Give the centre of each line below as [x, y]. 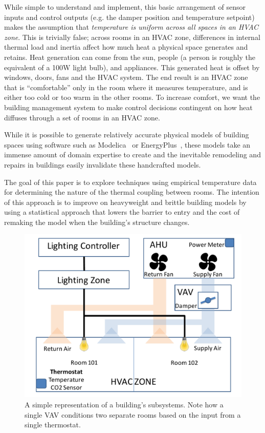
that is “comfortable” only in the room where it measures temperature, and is [126, 87]
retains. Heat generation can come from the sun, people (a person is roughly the [130, 57]
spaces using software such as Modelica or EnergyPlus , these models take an [127, 144]
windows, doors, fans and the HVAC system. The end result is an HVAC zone [126, 77]
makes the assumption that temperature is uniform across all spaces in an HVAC [131, 27]
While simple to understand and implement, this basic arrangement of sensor [125, 7]
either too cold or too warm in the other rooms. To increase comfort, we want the [132, 97]
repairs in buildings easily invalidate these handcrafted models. [103, 164]
